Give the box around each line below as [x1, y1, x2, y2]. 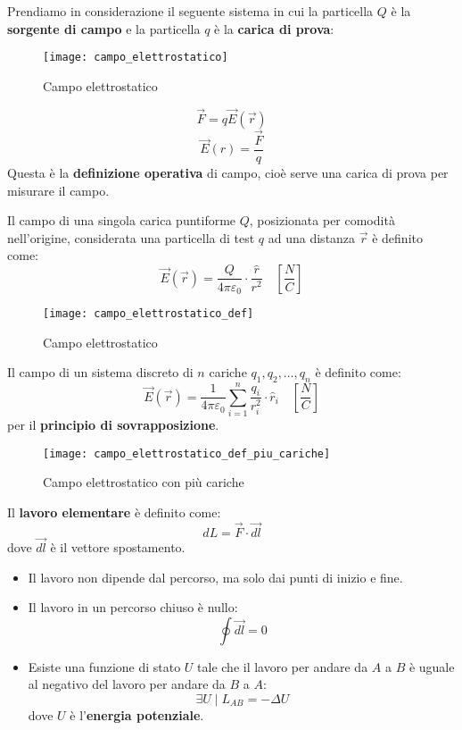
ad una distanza [268, 228, 356, 247]
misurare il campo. [7, 180, 110, 199]
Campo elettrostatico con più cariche [43, 473, 244, 491]
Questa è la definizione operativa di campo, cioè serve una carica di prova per [7, 163, 449, 181]
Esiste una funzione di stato [28, 657, 181, 675]
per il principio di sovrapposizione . [7, 415, 219, 434]
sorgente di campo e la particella [7, 19, 201, 38]
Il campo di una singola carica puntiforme [7, 211, 236, 230]
